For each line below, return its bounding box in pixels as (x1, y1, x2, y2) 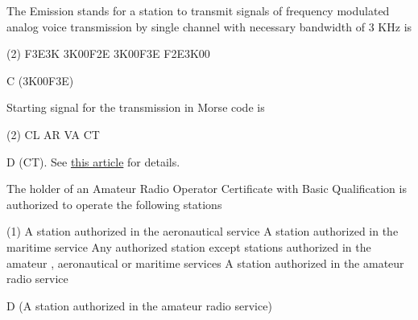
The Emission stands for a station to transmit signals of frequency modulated (6, 2, 390, 18)
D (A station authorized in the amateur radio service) (6, 297, 272, 314)
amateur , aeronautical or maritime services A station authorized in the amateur (6, 254, 404, 271)
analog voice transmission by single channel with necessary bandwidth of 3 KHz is (6, 18, 412, 35)
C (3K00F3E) (6, 72, 74, 88)
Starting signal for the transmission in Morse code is (6, 99, 265, 116)
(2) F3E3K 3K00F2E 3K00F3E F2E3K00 (6, 45, 210, 62)
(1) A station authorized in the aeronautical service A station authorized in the (6, 223, 399, 240)
